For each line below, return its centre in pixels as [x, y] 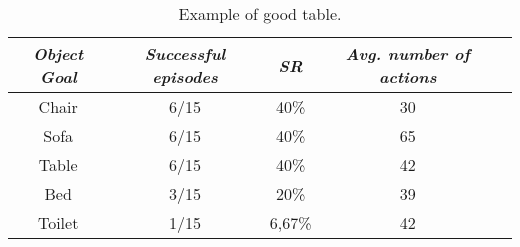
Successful [185, 53]
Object [58, 53]
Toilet [58, 222]
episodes [185, 76]
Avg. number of [407, 53]
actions [407, 76]
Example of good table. [260, 13]
